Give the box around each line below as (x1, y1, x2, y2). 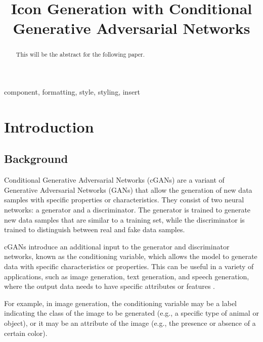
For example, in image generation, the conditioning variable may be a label (4, 297, 237, 308)
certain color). (4, 327, 48, 338)
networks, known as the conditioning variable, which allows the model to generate (4, 251, 257, 262)
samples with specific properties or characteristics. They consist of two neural (4, 194, 244, 205)
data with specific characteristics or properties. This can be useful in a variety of (4, 261, 254, 271)
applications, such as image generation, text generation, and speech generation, (4, 271, 249, 281)
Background (4, 151, 68, 166)
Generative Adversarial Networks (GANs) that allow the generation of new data (4, 184, 252, 195)
